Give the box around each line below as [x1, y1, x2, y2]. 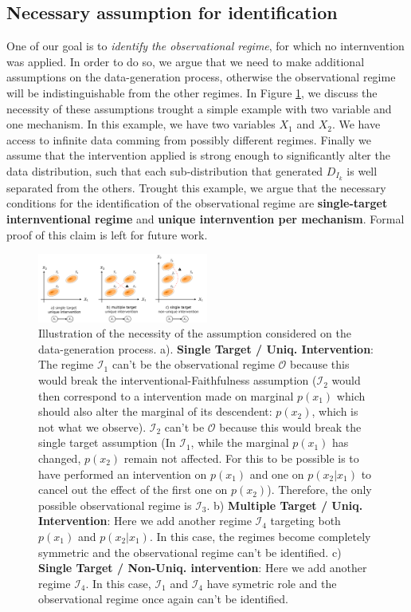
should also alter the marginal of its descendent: [38, 403, 272, 420]
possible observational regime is [38, 496, 192, 513]
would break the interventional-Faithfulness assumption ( [38, 372, 317, 389]
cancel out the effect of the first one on [38, 481, 228, 498]
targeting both [270, 512, 341, 529]
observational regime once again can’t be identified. [38, 590, 288, 607]
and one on [249, 465, 304, 482]
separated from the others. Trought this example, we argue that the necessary [6, 179, 386, 195]
